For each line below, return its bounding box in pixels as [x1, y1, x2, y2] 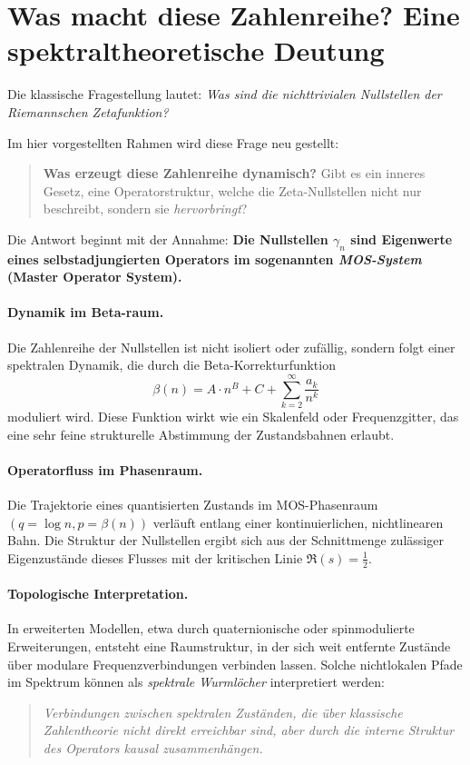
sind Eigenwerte [350, 229, 453, 248]
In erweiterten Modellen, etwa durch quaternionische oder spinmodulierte [7, 619, 415, 638]
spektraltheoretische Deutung [7, 32, 385, 69]
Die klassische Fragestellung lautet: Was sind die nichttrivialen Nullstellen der [7, 84, 442, 104]
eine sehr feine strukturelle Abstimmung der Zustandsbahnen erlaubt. [7, 424, 395, 443]
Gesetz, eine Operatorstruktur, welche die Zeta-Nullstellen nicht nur [43, 181, 422, 200]
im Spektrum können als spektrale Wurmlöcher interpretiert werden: [7, 672, 385, 691]
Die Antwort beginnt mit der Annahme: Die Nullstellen [7, 229, 328, 248]
